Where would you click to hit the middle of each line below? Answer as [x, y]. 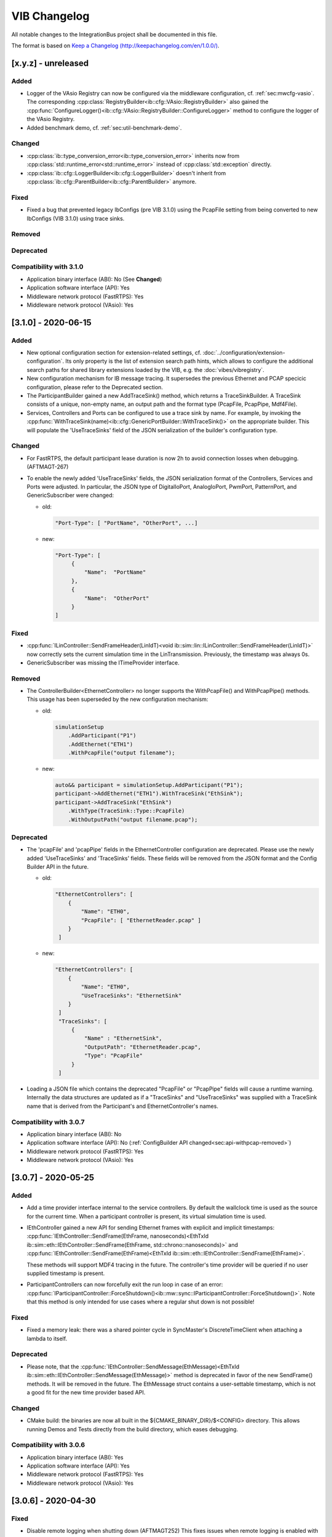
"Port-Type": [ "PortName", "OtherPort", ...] [126, 523]
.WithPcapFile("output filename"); [121, 753]
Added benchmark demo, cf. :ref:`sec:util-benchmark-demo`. [104, 128]
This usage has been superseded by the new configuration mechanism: [117, 699]
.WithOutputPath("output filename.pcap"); [133, 820]
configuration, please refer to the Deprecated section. [95, 387]
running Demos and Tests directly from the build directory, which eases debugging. [132, 1429]
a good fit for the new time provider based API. [86, 1392]
